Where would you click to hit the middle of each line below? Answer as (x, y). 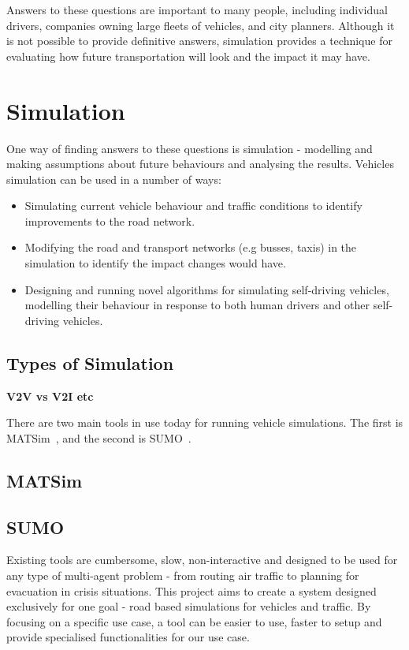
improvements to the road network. (110, 220)
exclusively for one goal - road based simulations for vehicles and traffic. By (189, 606)
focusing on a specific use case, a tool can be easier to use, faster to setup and (194, 621)
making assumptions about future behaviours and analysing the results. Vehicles (200, 164)
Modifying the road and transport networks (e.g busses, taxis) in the (191, 247)
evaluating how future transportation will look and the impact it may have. (188, 56)
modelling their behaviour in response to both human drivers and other (197, 305)
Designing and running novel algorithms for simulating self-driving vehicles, (207, 289)
